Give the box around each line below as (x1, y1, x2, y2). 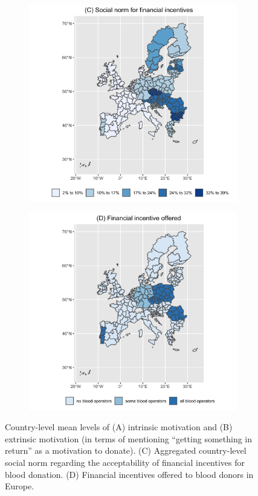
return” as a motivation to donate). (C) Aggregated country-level (5, 444, 247, 457)
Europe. (5, 480, 34, 492)
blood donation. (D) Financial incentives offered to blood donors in (5, 468, 254, 480)
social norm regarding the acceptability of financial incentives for (5, 456, 245, 469)
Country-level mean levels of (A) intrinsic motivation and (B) (5, 421, 233, 433)
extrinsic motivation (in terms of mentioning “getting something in (5, 432, 253, 445)
